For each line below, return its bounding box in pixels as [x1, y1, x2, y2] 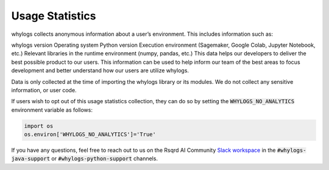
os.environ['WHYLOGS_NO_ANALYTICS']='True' [24, 131, 157, 138]
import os [24, 122, 54, 129]
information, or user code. [11, 86, 77, 93]
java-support [11, 155, 51, 162]
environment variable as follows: [11, 106, 93, 114]
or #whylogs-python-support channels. [51, 155, 158, 162]
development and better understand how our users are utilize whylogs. [11, 67, 189, 74]
